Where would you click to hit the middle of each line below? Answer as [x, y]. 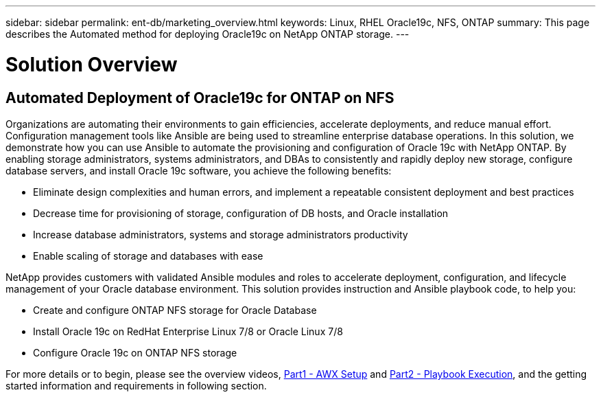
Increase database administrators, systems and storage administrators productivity [221, 234]
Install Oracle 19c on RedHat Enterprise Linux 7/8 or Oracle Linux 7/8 [188, 331]
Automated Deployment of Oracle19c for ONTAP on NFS [200, 98]
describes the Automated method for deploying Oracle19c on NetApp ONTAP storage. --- [208, 34]
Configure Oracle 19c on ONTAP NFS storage [135, 352]
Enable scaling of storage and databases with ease [148, 256]
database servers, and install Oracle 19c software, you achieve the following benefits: [199, 170]
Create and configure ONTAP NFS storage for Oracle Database [175, 310]
